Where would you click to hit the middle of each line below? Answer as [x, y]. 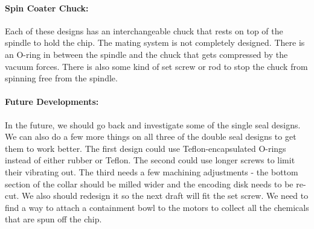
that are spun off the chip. [53, 219]
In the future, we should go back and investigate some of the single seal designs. [153, 124]
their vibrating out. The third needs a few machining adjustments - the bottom [152, 171]
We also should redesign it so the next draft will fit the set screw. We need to [165, 196]
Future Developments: [52, 102]
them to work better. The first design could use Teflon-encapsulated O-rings [146, 148]
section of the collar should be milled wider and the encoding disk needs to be [149, 184]
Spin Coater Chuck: [47, 8]
